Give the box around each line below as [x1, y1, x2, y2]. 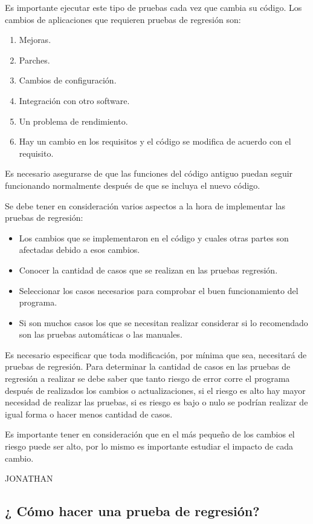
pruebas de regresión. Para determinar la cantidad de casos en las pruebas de [5, 360, 291, 373]
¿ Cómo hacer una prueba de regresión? [5, 502, 260, 520]
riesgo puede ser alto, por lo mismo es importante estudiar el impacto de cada [5, 440, 293, 453]
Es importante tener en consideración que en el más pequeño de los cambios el [5, 428, 295, 440]
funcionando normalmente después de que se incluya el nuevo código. [5, 178, 260, 191]
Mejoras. [19, 33, 51, 46]
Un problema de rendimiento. [19, 114, 128, 127]
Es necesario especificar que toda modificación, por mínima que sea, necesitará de [5, 348, 307, 361]
